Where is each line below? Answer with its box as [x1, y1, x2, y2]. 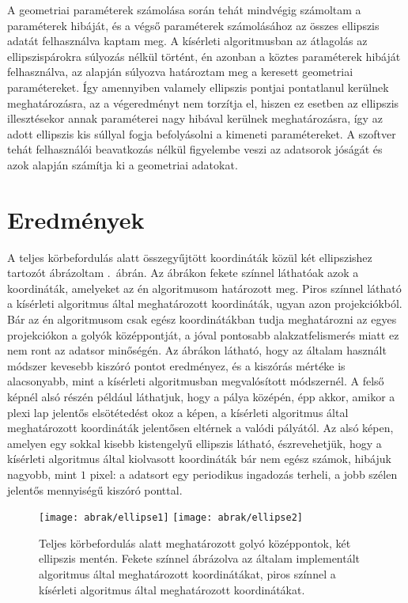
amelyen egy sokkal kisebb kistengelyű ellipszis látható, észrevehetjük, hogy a [7, 434, 382, 451]
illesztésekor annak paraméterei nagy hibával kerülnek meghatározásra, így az [7, 110, 383, 127]
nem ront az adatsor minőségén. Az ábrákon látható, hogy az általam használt [7, 342, 387, 358]
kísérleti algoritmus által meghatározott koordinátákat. [39, 581, 305, 597]
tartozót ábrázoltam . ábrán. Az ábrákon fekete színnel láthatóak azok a [7, 264, 359, 281]
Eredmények [7, 203, 145, 235]
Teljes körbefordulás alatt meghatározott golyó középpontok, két [39, 534, 351, 551]
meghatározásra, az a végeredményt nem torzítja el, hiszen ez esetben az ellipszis [7, 94, 399, 111]
